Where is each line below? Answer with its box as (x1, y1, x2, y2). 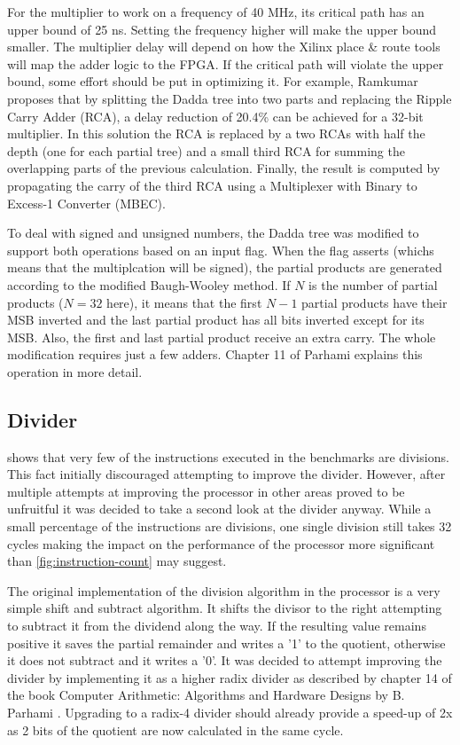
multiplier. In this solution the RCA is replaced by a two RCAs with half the (7, 124, 425, 143)
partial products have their (301, 293, 448, 311)
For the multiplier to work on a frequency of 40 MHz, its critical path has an (7, 3, 425, 20)
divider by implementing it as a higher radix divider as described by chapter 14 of (7, 668, 452, 686)
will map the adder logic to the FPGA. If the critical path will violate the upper (7, 54, 444, 73)
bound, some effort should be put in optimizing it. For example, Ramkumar (7, 72, 418, 90)
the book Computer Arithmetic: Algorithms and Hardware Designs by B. (7, 686, 405, 704)
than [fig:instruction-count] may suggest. (7, 552, 227, 570)
